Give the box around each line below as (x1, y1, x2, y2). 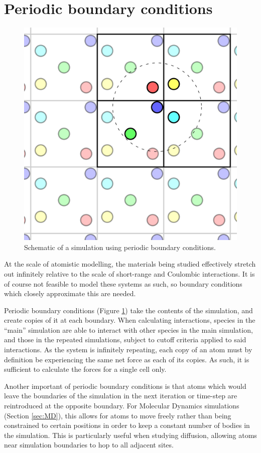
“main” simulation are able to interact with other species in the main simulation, (4, 324, 253, 335)
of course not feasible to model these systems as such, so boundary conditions (4, 278, 242, 289)
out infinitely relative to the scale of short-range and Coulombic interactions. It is (4, 268, 255, 279)
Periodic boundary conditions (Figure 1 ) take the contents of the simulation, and (4, 305, 253, 315)
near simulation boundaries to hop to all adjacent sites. (4, 439, 174, 450)
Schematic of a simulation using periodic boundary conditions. (24, 242, 216, 252)
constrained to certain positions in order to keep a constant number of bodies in (4, 420, 250, 430)
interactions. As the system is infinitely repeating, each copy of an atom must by (4, 344, 252, 355)
